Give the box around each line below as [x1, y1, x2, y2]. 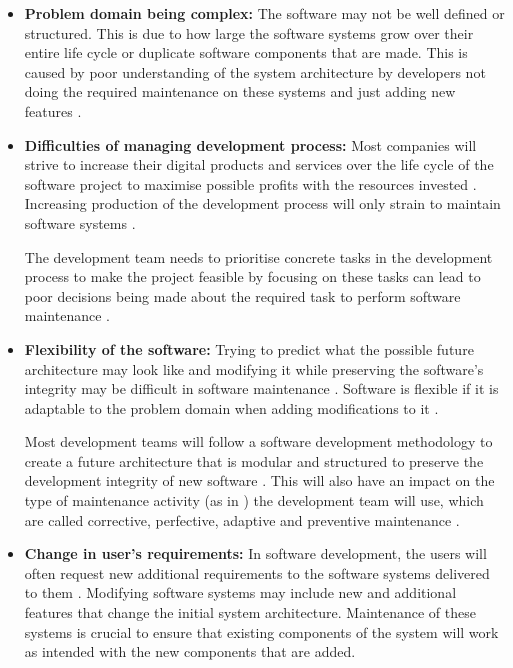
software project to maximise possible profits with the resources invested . [24, 173, 477, 194]
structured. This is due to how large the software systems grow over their [24, 22, 474, 43]
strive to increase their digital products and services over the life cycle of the [24, 154, 494, 175]
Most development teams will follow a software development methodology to [24, 431, 493, 452]
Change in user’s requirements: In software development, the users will [24, 543, 487, 564]
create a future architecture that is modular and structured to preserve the [24, 450, 484, 471]
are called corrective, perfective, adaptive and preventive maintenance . [24, 509, 460, 530]
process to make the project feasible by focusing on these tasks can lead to [24, 266, 481, 287]
